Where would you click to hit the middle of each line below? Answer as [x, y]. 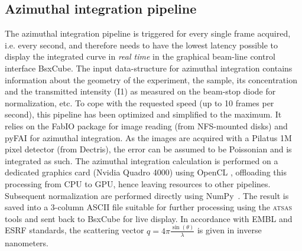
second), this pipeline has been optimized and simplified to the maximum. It [143, 114]
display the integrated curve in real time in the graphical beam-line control [140, 56]
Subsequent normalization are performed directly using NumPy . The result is [147, 195]
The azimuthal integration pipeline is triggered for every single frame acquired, [148, 33]
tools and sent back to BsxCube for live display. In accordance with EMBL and [149, 218]
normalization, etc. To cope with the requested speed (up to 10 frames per [139, 102]
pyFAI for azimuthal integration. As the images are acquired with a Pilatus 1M [148, 137]
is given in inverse [229, 230]
